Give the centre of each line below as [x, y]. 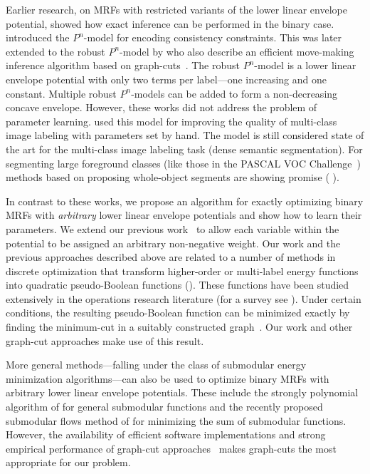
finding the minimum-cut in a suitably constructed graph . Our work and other [179, 327]
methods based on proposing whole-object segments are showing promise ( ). [173, 177]
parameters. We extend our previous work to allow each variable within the [173, 228]
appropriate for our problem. [68, 462]
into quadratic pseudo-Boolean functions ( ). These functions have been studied [178, 285]
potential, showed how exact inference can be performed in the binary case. [170, 23]
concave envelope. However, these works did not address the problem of [162, 107]
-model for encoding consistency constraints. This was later [213, 37]
